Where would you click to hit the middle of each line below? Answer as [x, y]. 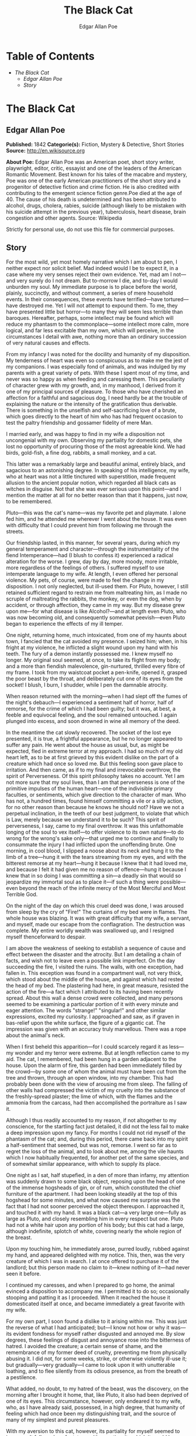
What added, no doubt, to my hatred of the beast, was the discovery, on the [97, 1389]
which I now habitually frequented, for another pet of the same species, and [97, 1157]
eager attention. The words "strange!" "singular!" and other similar [86, 1010]
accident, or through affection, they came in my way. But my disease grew [96, 605]
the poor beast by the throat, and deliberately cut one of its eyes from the [94, 678]
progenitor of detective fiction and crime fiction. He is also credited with [93, 187]
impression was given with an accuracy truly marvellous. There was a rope [96, 1029]
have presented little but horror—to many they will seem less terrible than [94, 312]
